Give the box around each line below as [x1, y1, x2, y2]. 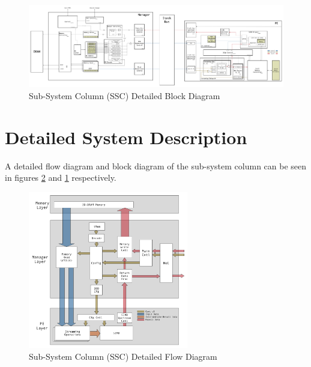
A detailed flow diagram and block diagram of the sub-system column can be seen [5, 159, 307, 172]
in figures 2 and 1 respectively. [5, 171, 116, 184]
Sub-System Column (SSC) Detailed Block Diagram [29, 89, 220, 102]
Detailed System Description [5, 124, 247, 149]
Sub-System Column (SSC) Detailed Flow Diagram [29, 350, 217, 362]
